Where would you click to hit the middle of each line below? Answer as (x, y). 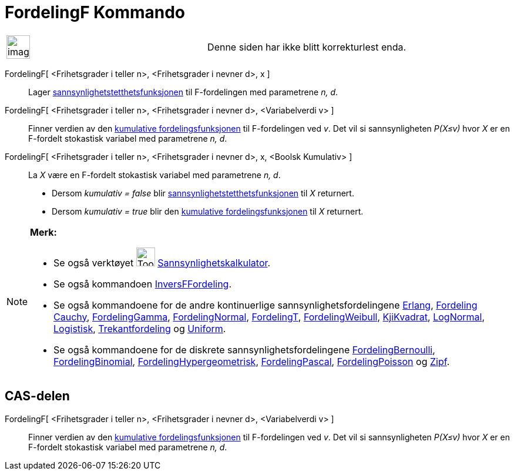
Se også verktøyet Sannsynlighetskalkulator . (162, 262)
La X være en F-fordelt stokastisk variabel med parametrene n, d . (154, 175)
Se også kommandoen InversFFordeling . (143, 284)
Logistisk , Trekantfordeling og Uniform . (140, 328)
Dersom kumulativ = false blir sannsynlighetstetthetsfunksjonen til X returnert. (203, 193)
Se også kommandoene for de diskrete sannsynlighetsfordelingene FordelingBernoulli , (244, 349)
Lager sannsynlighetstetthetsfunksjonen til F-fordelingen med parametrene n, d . (183, 92)
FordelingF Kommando (95, 12)
